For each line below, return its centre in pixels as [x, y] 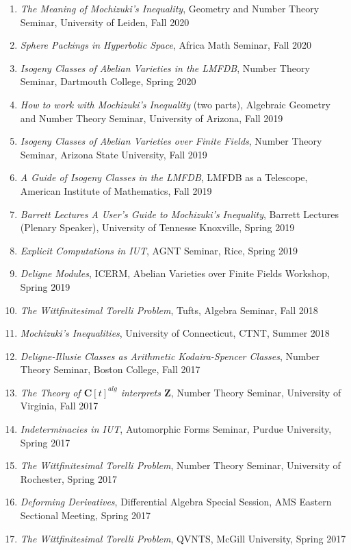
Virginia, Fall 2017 [59, 406]
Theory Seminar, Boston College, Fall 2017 [110, 369]
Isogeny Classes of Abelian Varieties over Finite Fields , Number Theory [171, 141]
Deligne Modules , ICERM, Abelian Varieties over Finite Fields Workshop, [175, 273]
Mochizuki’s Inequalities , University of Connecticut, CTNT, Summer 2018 [175, 333]
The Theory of [50, 392]
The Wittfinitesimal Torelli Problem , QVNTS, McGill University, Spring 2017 [183, 538]
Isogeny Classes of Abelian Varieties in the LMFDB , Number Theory [165, 68]
